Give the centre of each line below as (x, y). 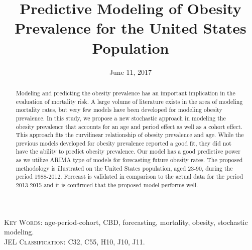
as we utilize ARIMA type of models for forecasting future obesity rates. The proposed (129, 160)
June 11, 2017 (131, 72)
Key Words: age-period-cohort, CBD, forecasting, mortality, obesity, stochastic (126, 222)
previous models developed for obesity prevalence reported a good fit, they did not (123, 143)
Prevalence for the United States (131, 28)
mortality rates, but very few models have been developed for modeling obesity (119, 110)
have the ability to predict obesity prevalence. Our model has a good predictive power (128, 151)
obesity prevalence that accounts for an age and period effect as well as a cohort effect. (129, 126)
